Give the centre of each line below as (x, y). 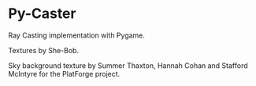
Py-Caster (42, 14)
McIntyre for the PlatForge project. (64, 73)
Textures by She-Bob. (44, 50)
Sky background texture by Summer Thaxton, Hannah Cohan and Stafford (128, 65)
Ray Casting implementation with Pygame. (77, 35)
